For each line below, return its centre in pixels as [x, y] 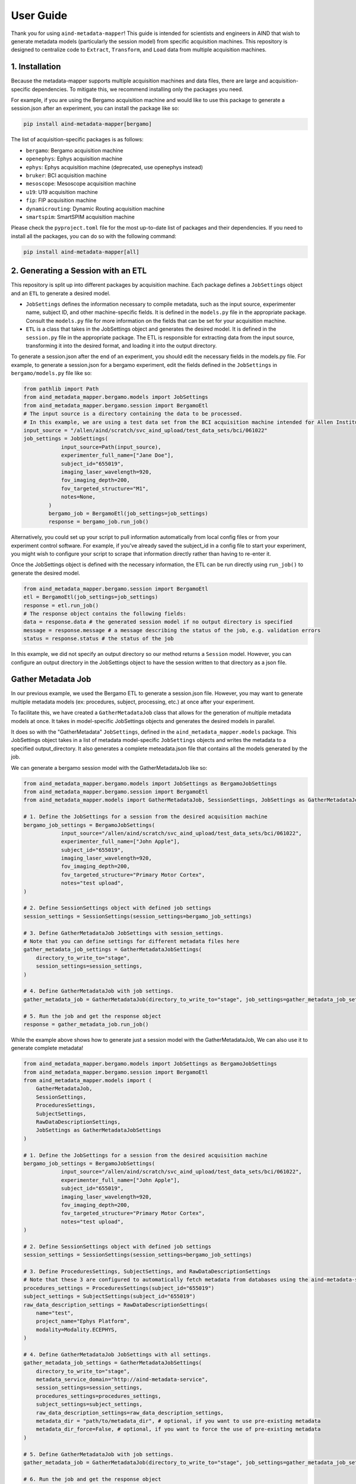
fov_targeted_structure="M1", [105, 489]
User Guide [39, 15]
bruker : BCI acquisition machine [66, 175]
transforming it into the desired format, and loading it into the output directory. [121, 345]
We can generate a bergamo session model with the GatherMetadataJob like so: [109, 768]
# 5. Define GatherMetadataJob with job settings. [99, 1454]
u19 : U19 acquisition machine [62, 192]
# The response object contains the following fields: [105, 613]
